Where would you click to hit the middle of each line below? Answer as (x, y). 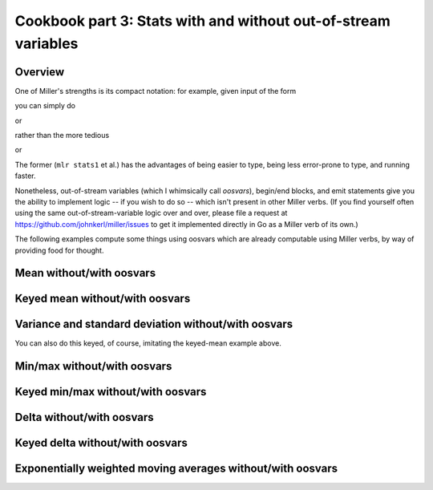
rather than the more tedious (62, 136)
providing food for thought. (59, 250)
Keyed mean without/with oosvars (103, 299)
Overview (40, 72)
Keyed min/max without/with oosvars (111, 392)
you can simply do (45, 106)
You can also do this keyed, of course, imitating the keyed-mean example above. (148, 343)
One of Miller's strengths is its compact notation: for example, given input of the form (156, 91)
